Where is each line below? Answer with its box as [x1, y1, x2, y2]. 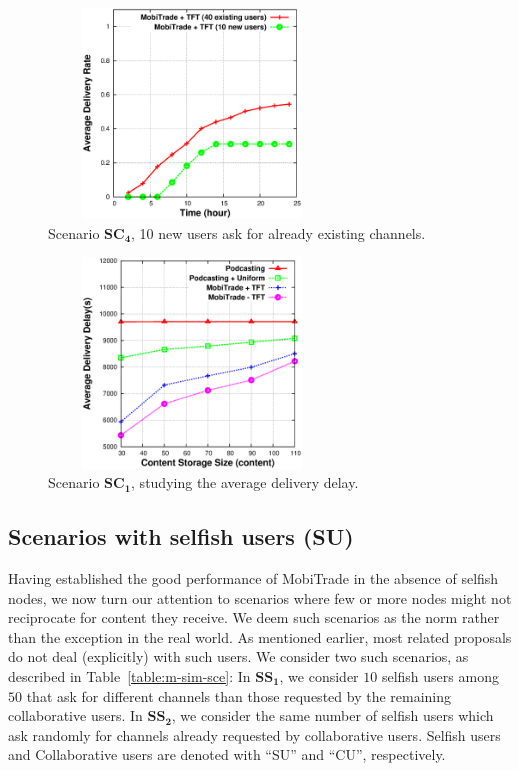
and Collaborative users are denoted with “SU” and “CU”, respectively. [8, 744, 446, 765]
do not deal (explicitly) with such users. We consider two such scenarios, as [8, 646, 469, 667]
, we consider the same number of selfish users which [171, 705, 494, 726]
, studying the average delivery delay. [131, 472, 359, 493]
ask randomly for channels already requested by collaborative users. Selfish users [8, 724, 501, 745]
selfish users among [381, 665, 499, 686]
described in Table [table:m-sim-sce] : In [8, 665, 251, 686]
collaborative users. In [8, 705, 143, 726]
